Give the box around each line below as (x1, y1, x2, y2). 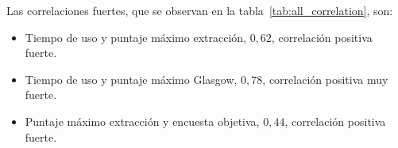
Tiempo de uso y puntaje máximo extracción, (25, 28, 246, 45)
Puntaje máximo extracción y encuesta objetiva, (25, 112, 260, 129)
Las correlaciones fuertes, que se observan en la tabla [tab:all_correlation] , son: (6, 2, 393, 18)
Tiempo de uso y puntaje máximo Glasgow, (25, 70, 238, 87)
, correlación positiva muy (262, 70, 388, 87)
